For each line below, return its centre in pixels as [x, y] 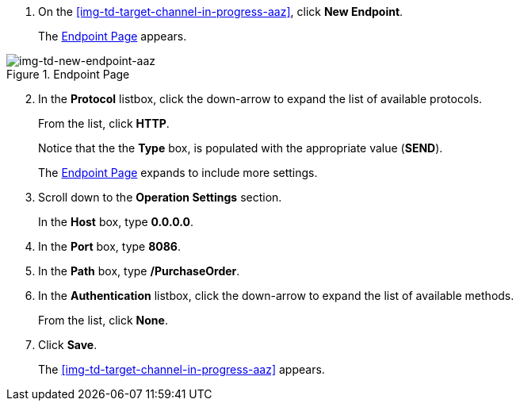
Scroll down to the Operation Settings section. [160, 197]
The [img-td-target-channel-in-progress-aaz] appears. [182, 369]
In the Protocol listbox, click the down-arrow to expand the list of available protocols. [260, 99]
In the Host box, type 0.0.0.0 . [116, 222]
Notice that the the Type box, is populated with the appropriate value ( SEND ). [241, 148]
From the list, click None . [103, 320]
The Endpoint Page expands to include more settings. [178, 173]
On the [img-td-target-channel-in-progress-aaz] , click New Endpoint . [221, 12]
